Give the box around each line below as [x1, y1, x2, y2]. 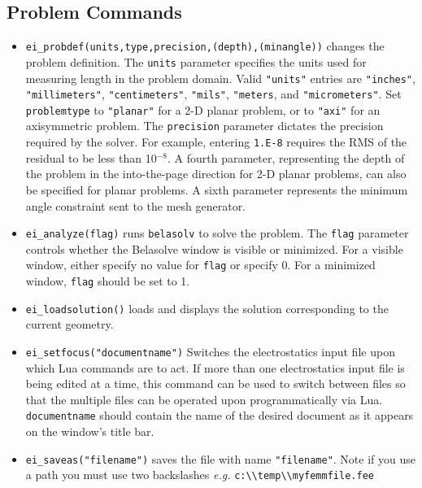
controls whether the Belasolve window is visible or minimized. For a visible [25, 240, 403, 257]
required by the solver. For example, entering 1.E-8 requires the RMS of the [25, 133, 407, 150]
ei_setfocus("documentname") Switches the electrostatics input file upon [25, 342, 395, 359]
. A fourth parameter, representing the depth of [167, 149, 405, 166]
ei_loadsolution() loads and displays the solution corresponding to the [25, 299, 389, 316]
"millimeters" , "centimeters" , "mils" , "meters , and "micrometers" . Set [25, 85, 402, 102]
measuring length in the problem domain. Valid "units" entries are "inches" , [25, 69, 415, 86]
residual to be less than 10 [25, 149, 157, 166]
